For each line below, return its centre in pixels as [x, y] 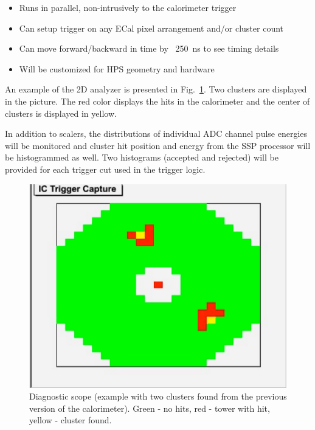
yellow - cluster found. [71, 420]
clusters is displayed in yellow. [61, 113]
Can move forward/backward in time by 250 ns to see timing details [149, 48]
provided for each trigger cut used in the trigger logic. [105, 169]
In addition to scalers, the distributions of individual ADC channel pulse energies [156, 134]
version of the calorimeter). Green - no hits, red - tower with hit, [150, 408]
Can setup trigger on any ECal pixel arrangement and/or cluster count [151, 28]
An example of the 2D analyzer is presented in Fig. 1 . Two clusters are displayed [156, 89]
